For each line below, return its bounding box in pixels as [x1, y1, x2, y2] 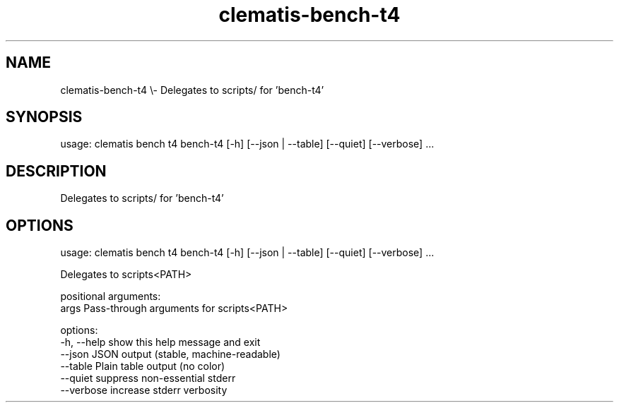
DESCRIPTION [6, 162, 107, 180]
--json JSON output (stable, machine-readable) [60, 348, 281, 361]
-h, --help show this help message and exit [60, 336, 261, 349]
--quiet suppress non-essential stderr [60, 372, 236, 385]
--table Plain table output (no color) [60, 360, 225, 373]
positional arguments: [60, 290, 161, 303]
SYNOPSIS [6, 108, 83, 126]
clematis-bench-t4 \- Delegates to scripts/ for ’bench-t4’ [60, 83, 324, 96]
